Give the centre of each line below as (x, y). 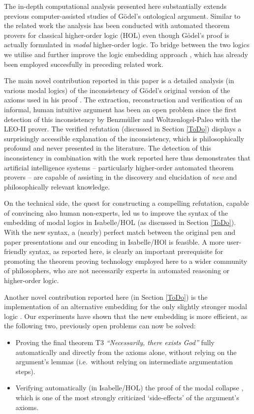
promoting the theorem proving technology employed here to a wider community (126, 261)
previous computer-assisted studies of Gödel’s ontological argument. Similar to (122, 16)
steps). (25, 371)
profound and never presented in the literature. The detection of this (108, 148)
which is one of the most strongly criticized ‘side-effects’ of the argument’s (127, 397)
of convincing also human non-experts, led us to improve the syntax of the (116, 212)
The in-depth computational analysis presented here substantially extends (115, 6)
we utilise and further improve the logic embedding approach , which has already (126, 54)
